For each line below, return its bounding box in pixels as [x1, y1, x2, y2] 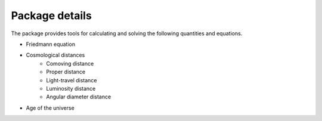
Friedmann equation [26, 41, 76, 48]
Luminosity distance [46, 85, 96, 92]
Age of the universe [26, 104, 75, 111]
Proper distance [46, 69, 86, 76]
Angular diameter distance [46, 93, 112, 101]
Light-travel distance [46, 76, 97, 83]
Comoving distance [46, 60, 94, 67]
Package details [11, 9, 92, 22]
